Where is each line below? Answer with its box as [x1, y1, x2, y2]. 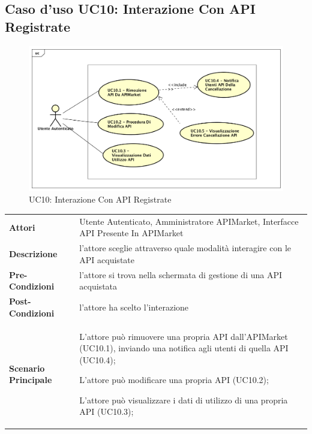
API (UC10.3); [79, 405, 134, 418]
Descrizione [9, 247, 58, 260]
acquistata [79, 280, 118, 293]
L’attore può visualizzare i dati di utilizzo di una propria [79, 393, 288, 406]
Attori [9, 221, 35, 233]
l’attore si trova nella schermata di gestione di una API [79, 268, 283, 281]
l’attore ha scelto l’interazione [79, 300, 189, 313]
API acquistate [79, 253, 134, 266]
